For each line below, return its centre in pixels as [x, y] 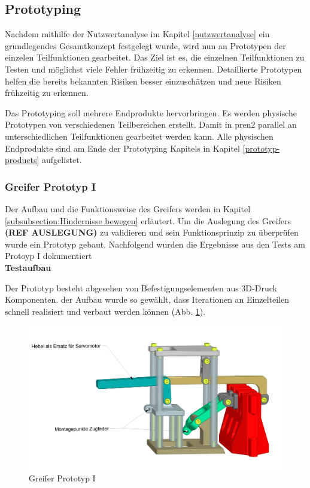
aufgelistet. [62, 160]
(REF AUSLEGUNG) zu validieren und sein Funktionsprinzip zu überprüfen [152, 232]
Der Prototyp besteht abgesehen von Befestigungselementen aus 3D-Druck [141, 287]
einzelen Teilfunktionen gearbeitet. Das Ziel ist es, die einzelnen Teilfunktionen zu [155, 57]
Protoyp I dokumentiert [48, 256]
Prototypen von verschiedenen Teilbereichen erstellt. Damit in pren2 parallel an [151, 124]
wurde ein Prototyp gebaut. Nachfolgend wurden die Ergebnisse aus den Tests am [155, 244]
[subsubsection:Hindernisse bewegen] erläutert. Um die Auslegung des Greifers [148, 220]
